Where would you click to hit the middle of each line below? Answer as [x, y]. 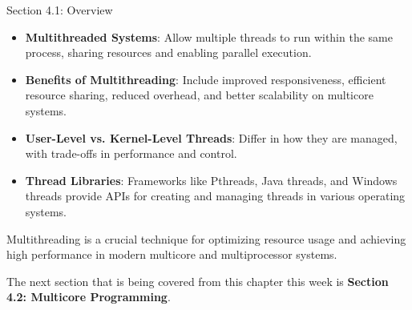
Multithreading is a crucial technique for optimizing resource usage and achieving [206, 238]
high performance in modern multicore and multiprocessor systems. [172, 254]
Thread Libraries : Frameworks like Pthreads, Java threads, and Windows [211, 180]
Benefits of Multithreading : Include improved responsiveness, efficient [206, 79]
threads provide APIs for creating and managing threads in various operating [215, 196]
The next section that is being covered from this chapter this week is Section [198, 281]
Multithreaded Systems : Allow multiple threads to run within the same [209, 36]
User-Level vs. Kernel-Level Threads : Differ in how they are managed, [211, 137]
